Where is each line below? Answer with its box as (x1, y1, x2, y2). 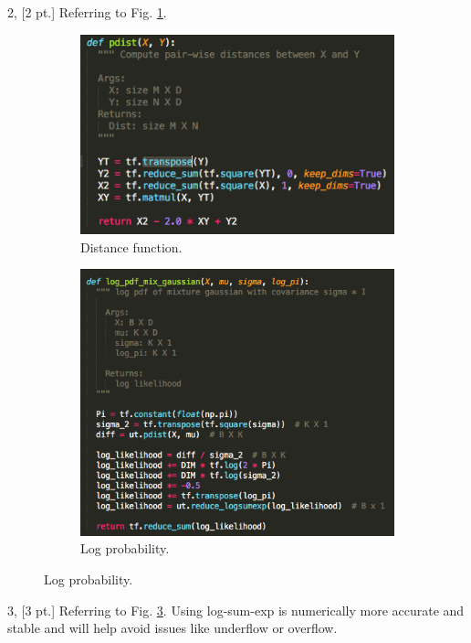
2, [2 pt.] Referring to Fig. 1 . (7, 3, 167, 21)
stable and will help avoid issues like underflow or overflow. (7, 618, 338, 638)
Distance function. (80, 237, 183, 256)
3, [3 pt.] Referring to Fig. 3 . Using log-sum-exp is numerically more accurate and (7, 600, 465, 619)
